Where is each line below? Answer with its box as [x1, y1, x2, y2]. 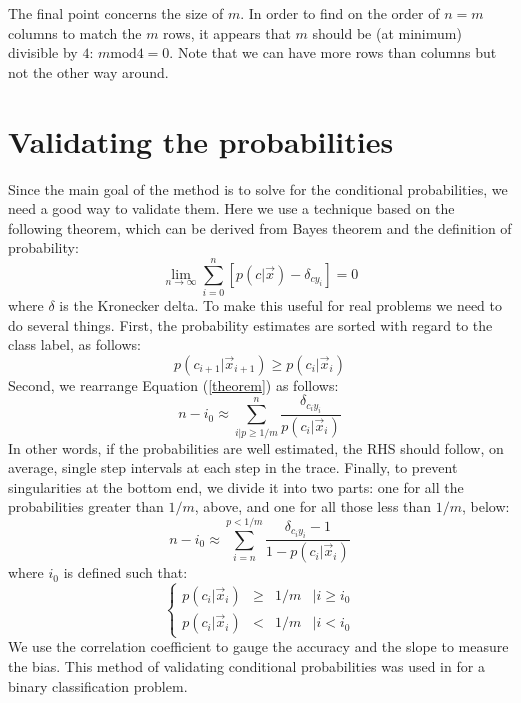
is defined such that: [63, 562, 188, 583]
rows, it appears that [163, 22, 291, 43]
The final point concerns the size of [8, 3, 224, 23]
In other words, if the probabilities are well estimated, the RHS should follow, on [8, 437, 504, 458]
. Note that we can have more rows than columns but [169, 42, 497, 63]
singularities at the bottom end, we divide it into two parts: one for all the [8, 476, 464, 497]
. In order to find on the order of [240, 3, 440, 23]
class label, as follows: [8, 334, 141, 355]
